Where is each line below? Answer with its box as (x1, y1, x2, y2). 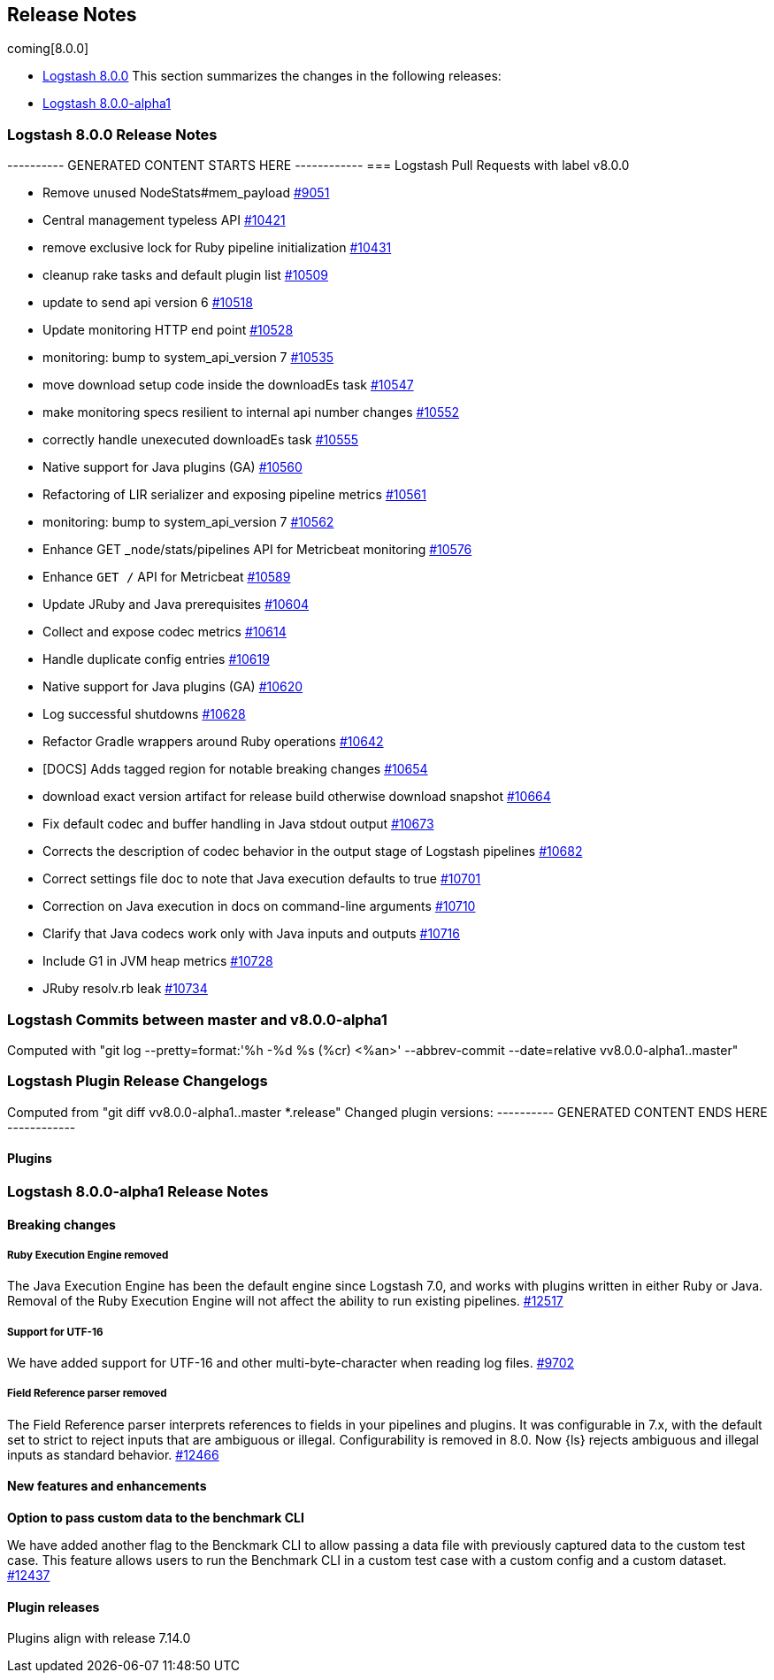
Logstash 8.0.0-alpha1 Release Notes (7, 1182, 269, 1200)
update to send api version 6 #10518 (42, 295, 253, 311)
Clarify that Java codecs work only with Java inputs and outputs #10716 (42, 926, 460, 942)
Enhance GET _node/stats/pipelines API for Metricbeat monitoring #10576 (42, 542, 472, 558)
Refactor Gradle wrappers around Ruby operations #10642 (42, 734, 384, 750)
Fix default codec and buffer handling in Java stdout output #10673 (42, 816, 434, 832)
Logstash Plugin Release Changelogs (7, 1072, 268, 1090)
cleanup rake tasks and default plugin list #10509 (42, 267, 329, 283)
